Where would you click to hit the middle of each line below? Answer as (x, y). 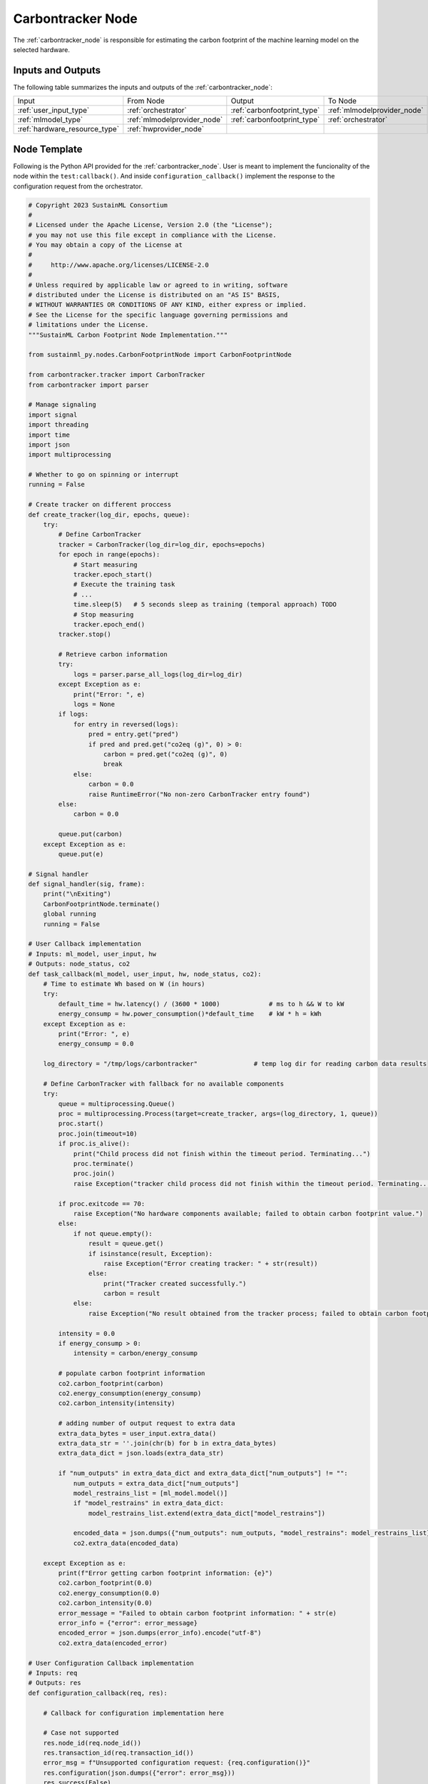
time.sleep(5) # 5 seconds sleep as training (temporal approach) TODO (205, 604)
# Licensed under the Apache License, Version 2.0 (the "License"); (151, 225)
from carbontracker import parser (88, 385)
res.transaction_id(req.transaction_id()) (118, 1753)
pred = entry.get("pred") (133, 734)
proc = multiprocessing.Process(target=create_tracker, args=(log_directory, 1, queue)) (218, 1114)
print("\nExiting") (77, 894)
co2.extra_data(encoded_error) (113, 1643)
